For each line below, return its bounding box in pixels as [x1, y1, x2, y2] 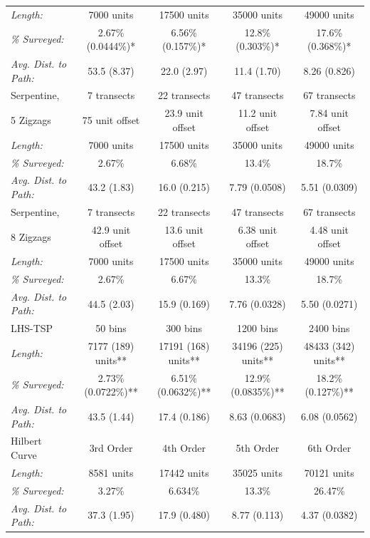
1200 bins [237, 321, 278, 336]
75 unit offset [82, 113, 140, 128]
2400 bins [308, 321, 350, 336]
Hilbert [11, 433, 42, 448]
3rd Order [89, 440, 133, 455]
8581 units [88, 465, 134, 480]
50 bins [95, 321, 127, 336]
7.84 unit [310, 105, 349, 120]
